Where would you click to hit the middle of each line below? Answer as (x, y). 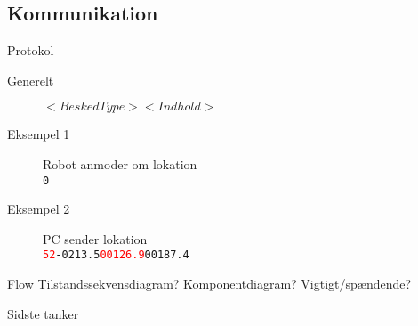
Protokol (31, 50)
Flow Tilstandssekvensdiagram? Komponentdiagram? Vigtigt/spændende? (209, 284)
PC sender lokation (95, 238)
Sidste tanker (43, 313)
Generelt (31, 80)
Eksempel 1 (39, 134)
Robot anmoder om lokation (120, 163)
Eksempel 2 (39, 209)
